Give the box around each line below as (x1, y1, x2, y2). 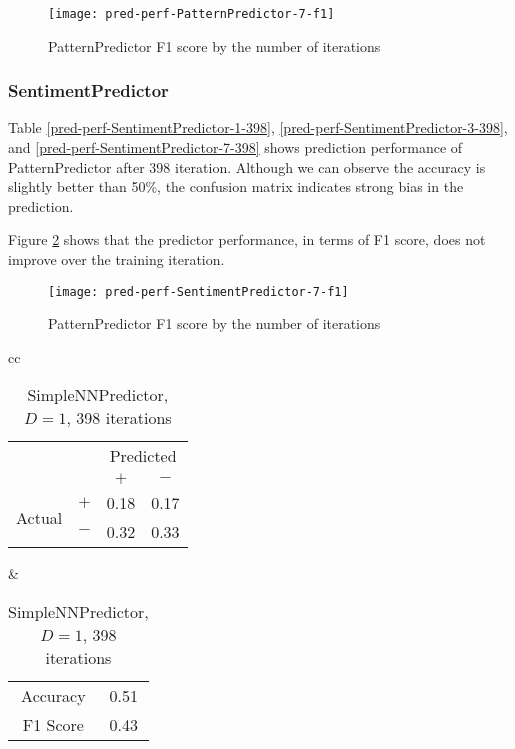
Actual (16, 505, 63, 529)
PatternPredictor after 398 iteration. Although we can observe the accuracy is (8, 156, 486, 177)
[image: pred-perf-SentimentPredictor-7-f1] (48, 284, 349, 299)
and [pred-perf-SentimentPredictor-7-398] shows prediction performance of (8, 137, 463, 158)
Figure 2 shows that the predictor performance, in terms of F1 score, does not (8, 229, 486, 250)
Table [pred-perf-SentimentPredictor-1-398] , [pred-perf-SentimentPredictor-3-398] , (8, 117, 508, 138)
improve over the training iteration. (8, 249, 225, 270)
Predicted (109, 444, 177, 468)
